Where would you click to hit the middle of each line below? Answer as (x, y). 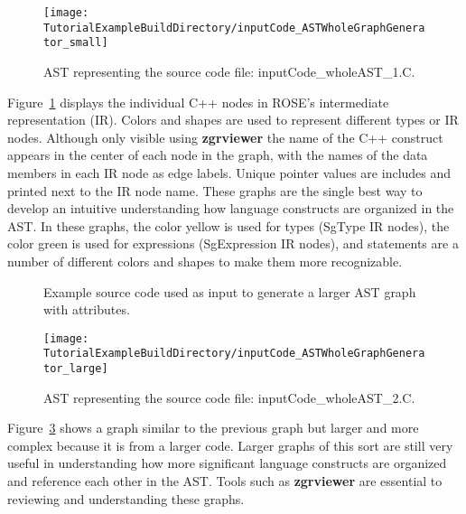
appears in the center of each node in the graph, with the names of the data (218, 155)
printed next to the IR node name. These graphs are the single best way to (215, 190)
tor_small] (76, 43)
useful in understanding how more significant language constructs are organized (227, 463)
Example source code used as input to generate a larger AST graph (230, 291)
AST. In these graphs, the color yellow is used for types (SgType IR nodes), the (228, 225)
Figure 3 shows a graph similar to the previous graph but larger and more (213, 428)
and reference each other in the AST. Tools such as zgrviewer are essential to (225, 481)
